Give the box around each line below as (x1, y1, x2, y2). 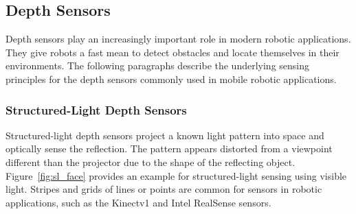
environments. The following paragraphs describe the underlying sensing (5, 58, 310, 73)
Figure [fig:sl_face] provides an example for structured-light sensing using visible (5, 168, 347, 182)
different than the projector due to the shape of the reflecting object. (5, 154, 296, 169)
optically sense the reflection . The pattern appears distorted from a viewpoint (5, 141, 333, 156)
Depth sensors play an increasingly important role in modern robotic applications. (5, 32, 351, 46)
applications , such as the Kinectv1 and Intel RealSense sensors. (5, 195, 271, 209)
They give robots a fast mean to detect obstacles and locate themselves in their (5, 45, 340, 59)
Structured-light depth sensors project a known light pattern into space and (5, 128, 324, 142)
